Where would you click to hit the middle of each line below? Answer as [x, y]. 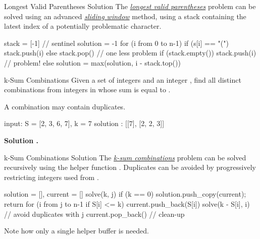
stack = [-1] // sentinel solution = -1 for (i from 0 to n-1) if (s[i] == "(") [116, 43]
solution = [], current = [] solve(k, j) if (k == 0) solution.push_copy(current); [125, 194]
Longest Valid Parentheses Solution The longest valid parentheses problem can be [130, 6]
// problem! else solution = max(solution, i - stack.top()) [92, 62]
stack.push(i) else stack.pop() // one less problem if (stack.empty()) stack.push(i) [130, 53]
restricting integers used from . [51, 177]
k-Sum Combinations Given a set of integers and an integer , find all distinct [123, 79]
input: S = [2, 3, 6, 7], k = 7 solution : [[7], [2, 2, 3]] [84, 123]
